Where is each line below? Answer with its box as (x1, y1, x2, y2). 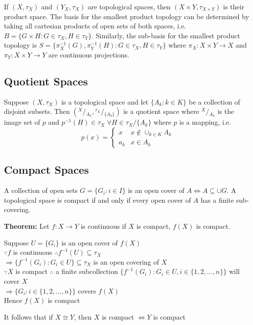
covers (78, 285, 96, 296)
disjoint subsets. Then (4, 106, 70, 116)
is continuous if (81, 220, 126, 231)
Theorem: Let (4, 220, 50, 231)
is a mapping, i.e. (179, 117, 231, 127)
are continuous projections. (48, 49, 129, 59)
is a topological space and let (61, 96, 148, 107)
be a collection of (189, 96, 240, 107)
